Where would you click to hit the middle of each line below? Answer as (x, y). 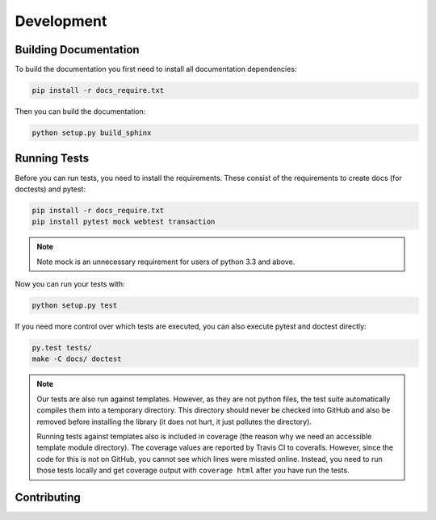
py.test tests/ (62, 348)
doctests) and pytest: (50, 189)
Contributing (48, 497)
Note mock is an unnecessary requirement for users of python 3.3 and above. (166, 262)
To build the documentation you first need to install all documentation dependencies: (156, 69)
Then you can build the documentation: (80, 111)
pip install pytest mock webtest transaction (124, 222)
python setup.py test (75, 306)
